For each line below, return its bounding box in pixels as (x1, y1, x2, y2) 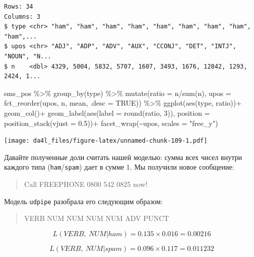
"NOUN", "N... (4, 52, 52, 60)
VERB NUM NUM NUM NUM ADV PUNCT (24, 213, 169, 223)
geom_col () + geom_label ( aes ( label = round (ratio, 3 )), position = (4, 107, 210, 118)
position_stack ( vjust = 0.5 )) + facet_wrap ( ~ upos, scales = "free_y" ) (4, 117, 218, 128)
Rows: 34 (4, 3, 33, 10)
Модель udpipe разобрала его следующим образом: (4, 196, 163, 206)
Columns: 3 (4, 13, 41, 20)
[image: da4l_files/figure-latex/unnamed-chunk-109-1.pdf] (4, 137, 207, 145)
